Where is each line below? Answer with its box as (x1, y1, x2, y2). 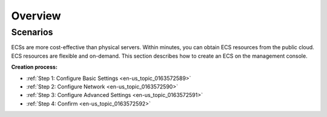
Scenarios (11, 27, 53, 38)
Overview (11, 9, 61, 22)
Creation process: (11, 64, 58, 71)
